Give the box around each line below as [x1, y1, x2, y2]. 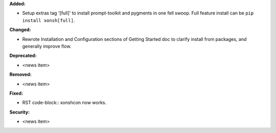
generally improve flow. [22, 43, 72, 49]
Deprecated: [9, 53, 37, 59]
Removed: [9, 72, 32, 78]
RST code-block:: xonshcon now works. [22, 100, 107, 106]
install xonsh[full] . [22, 17, 75, 23]
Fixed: [9, 90, 23, 96]
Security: [9, 109, 30, 115]
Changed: [9, 27, 31, 33]
